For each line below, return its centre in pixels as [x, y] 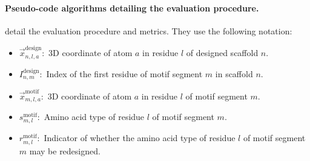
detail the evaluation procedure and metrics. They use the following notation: [149, 30]
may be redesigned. [65, 150]
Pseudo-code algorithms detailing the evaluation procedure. [132, 8]
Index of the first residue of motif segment [124, 73]
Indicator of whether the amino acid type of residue [140, 138]
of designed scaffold [222, 53]
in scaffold [234, 73]
